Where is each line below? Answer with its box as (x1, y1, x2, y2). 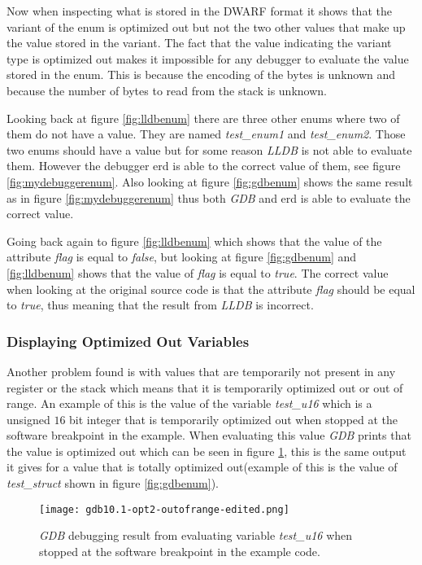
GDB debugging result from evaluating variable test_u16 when (39, 527, 353, 544)
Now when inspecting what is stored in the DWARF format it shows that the (7, 2, 392, 19)
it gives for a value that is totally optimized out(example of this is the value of (7, 458, 398, 475)
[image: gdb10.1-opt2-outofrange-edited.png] (39, 503, 289, 515)
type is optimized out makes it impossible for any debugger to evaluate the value (7, 50, 409, 67)
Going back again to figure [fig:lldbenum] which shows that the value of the (7, 232, 382, 249)
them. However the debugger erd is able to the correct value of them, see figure (7, 157, 401, 174)
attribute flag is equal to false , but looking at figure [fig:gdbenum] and (7, 248, 357, 265)
